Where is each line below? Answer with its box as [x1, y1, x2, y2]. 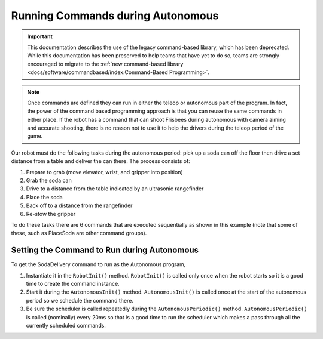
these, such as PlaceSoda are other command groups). [11, 230, 147, 237]
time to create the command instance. [26, 281, 120, 288]
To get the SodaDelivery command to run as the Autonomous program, [11, 261, 186, 268]
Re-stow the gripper [26, 210, 76, 217]
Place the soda [26, 193, 63, 201]
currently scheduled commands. [26, 322, 106, 329]
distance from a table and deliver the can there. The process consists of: [11, 158, 191, 165]
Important [27, 33, 53, 40]
